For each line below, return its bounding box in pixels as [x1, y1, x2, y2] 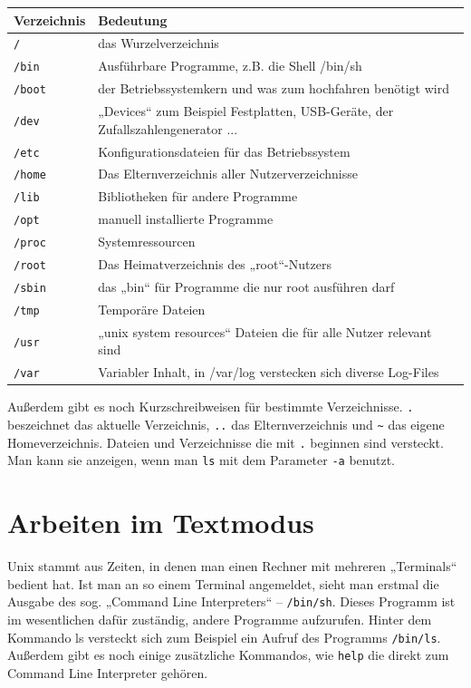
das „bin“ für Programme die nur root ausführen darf [98, 276, 395, 296]
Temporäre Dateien [98, 299, 206, 318]
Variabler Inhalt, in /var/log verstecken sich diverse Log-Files [98, 363, 439, 382]
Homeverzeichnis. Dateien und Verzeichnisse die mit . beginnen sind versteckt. [7, 432, 444, 451]
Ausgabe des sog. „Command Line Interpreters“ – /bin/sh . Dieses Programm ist [7, 592, 456, 611]
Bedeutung [98, 10, 168, 29]
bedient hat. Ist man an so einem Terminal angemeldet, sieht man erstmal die [7, 574, 439, 593]
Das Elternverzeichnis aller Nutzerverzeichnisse [98, 164, 358, 183]
